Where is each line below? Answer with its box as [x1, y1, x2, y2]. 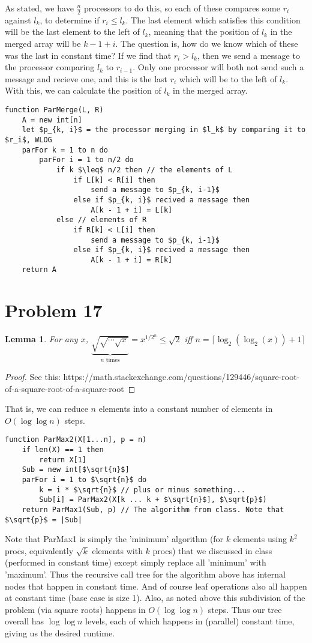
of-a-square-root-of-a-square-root [5, 382, 124, 394]
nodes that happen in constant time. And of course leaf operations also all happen [5, 579, 307, 592]
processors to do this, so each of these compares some [84, 2, 280, 14]
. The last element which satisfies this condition [125, 13, 301, 26]
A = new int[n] [22, 115, 82, 124]
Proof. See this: [5, 370, 61, 382]
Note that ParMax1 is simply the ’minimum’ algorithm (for [5, 533, 224, 545]
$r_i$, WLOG [5, 135, 52, 144]
